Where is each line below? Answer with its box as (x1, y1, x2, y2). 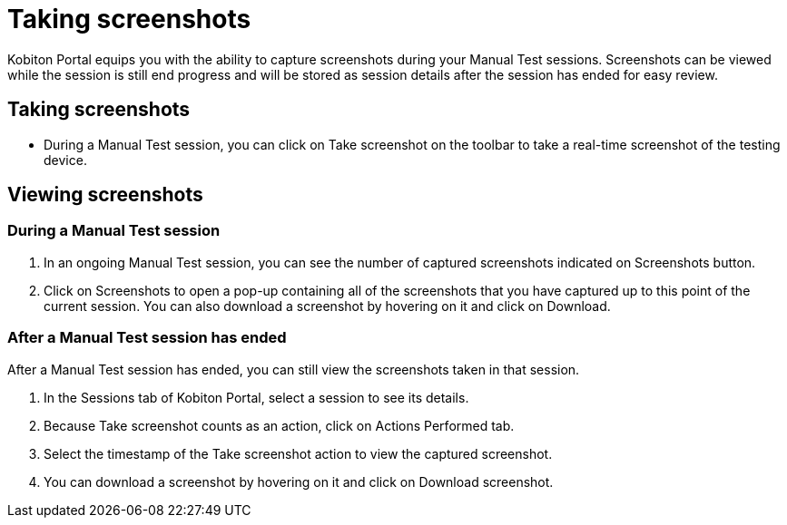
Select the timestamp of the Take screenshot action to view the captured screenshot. (44, 445, 553, 462)
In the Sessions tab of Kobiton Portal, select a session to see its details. (44, 389, 469, 405)
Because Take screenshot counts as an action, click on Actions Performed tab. (44, 417, 515, 433)
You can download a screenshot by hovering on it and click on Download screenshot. (44, 473, 554, 490)
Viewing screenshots (7, 183, 203, 207)
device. (44, 151, 87, 168)
